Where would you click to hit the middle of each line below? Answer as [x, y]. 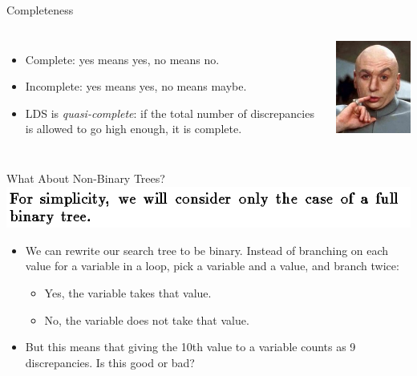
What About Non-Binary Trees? [86, 178]
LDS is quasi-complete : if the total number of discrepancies [170, 113]
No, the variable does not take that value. [147, 319]
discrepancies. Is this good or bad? [110, 362]
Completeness [40, 10]
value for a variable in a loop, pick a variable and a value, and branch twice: [212, 266]
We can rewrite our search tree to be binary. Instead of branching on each [207, 250]
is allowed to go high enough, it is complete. [134, 129]
